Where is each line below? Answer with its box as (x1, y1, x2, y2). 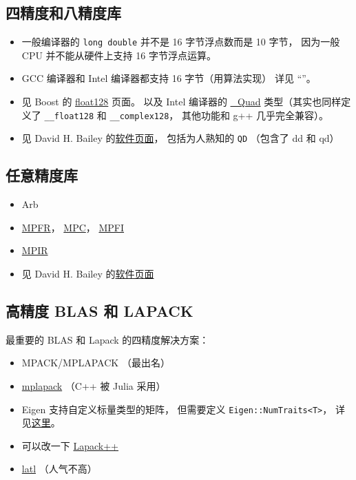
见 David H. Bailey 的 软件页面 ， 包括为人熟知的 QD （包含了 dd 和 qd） (21, 131, 339, 145)
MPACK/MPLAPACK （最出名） (21, 355, 170, 370)
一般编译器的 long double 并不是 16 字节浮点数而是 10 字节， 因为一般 (21, 34, 340, 49)
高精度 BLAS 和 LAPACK (6, 300, 193, 321)
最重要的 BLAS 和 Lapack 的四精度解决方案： (6, 332, 209, 346)
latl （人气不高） (21, 461, 97, 476)
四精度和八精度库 (6, 2, 121, 23)
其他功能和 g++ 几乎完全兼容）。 (181, 107, 329, 122)
